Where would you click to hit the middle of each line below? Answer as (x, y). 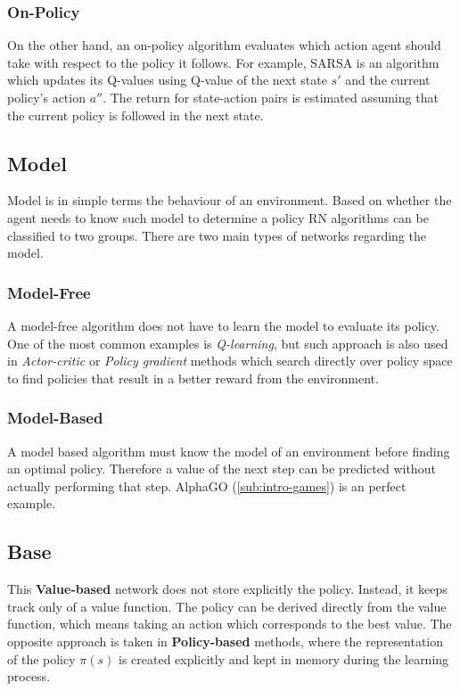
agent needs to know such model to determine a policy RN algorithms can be (218, 217)
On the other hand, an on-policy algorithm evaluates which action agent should (224, 45)
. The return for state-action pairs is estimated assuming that (271, 97)
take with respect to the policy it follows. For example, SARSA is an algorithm (223, 62)
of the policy (41, 658)
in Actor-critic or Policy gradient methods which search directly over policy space (230, 361)
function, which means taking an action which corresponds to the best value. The (230, 624)
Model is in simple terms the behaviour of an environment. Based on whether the (230, 200)
